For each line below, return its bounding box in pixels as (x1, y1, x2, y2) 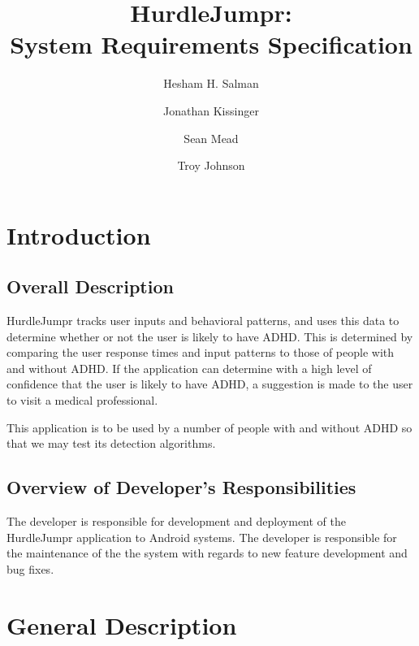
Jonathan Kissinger (163, 102, 259, 119)
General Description (6, 608, 237, 641)
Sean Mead (184, 129, 239, 146)
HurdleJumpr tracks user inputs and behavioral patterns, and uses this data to (6, 312, 400, 329)
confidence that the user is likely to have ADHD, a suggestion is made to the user (6, 375, 413, 392)
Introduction (6, 218, 151, 251)
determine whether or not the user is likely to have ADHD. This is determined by (6, 327, 413, 345)
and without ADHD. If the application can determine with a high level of (6, 359, 372, 376)
